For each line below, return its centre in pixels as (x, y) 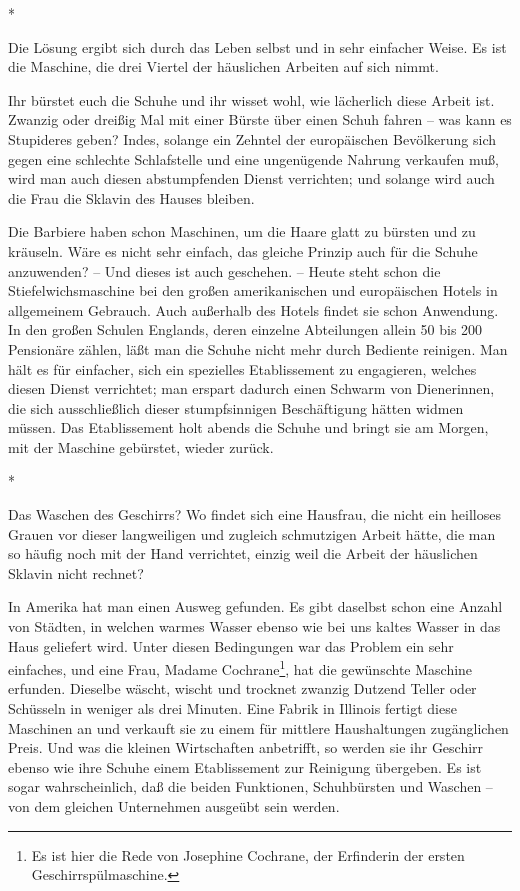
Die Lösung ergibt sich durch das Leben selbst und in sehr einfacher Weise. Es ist (257, 46)
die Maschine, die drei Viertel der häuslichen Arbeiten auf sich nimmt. (223, 66)
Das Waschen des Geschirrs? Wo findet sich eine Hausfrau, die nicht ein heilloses (255, 514)
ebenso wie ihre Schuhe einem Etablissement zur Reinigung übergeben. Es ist (245, 766)
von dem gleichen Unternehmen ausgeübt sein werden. (174, 806)
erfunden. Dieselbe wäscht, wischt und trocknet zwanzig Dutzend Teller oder (242, 688)
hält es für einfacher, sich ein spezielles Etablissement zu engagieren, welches (242, 368)
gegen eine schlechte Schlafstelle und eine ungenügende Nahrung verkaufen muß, (254, 158)
